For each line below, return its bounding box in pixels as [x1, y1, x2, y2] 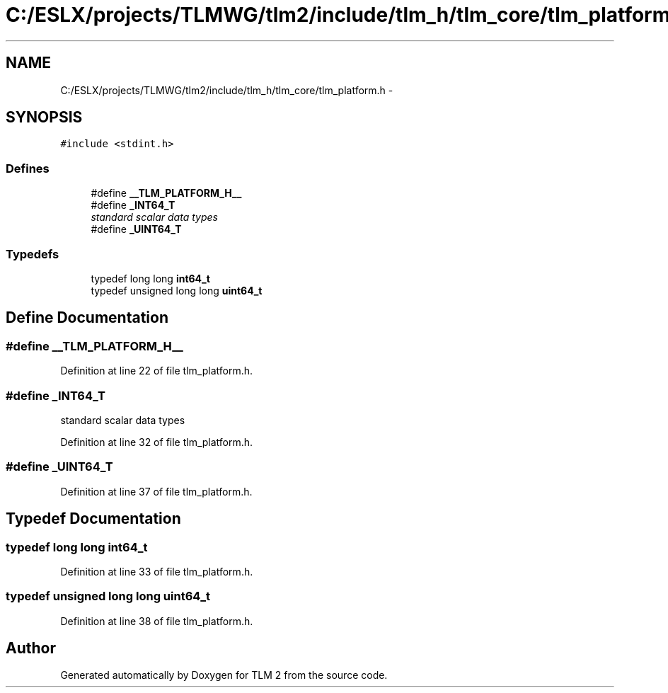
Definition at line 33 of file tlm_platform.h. [60, 565, 253, 578]
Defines [6, 161, 50, 176]
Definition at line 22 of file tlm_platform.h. [60, 365, 253, 377]
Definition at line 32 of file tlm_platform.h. [60, 435, 253, 448]
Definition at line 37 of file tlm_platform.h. [60, 485, 253, 498]
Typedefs [6, 246, 59, 261]
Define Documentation [6, 309, 168, 327]
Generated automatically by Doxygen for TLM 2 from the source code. [60, 669, 388, 682]
